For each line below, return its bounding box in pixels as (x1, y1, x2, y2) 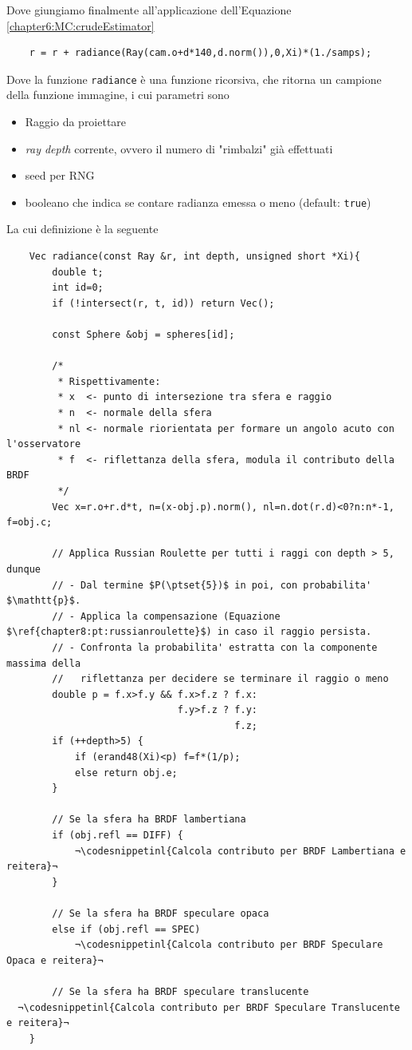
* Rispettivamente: (57, 375, 161, 387)
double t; (52, 266, 104, 278)
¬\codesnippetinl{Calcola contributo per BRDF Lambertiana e (74, 845, 406, 857)
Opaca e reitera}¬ (6, 954, 104, 966)
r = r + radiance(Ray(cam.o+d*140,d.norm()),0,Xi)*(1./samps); (29, 47, 372, 59)
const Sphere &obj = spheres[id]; (52, 329, 235, 341)
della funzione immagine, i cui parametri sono (6, 86, 230, 103)
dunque (6, 563, 41, 575)
